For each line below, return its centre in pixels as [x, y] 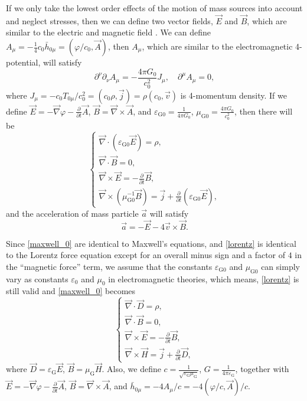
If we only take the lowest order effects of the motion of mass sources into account [154, 8]
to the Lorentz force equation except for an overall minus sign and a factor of [146, 255]
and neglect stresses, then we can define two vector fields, [110, 20]
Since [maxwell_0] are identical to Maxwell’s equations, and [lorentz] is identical [151, 243]
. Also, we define [131, 369]
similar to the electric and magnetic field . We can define [109, 32]
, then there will [264, 111]
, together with [262, 369]
